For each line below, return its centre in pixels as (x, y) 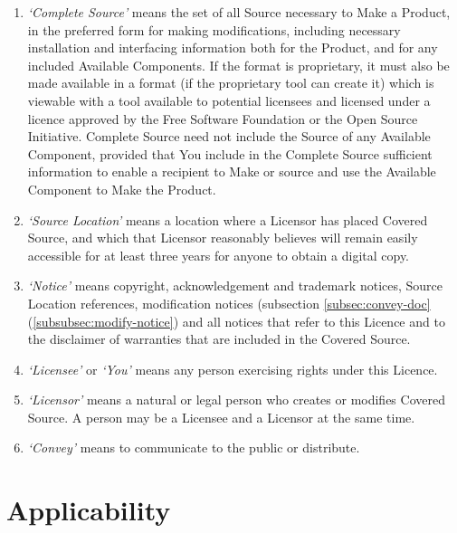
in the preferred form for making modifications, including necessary (214, 29)
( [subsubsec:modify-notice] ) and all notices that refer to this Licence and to (236, 321)
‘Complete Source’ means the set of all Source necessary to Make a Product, (239, 12)
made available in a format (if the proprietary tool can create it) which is (231, 83)
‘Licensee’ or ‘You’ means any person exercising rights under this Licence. (233, 369)
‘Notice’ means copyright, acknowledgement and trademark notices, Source (235, 286)
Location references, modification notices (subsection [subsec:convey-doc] (229, 303)
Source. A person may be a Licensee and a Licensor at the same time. (221, 417)
